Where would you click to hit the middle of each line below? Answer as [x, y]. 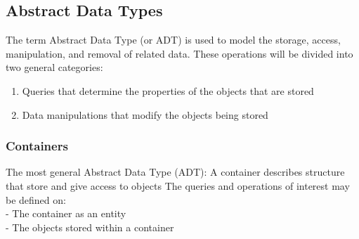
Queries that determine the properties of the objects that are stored [168, 90]
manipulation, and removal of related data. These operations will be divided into [179, 53]
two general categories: [54, 67]
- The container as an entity [66, 213]
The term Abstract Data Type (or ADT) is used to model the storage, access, [173, 40]
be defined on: [36, 199]
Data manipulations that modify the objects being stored [145, 114]
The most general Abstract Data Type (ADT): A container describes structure [175, 172]
